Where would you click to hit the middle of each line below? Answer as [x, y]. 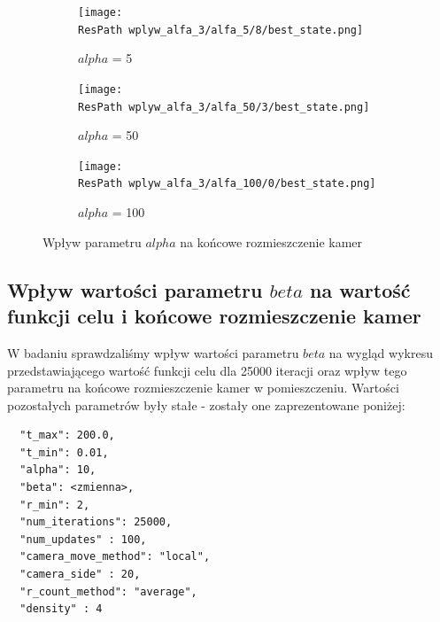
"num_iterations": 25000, [96, 522]
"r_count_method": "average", [108, 591]
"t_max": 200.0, [67, 435]
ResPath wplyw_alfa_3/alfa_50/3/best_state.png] [224, 107]
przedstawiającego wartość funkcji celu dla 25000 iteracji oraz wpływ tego [207, 370]
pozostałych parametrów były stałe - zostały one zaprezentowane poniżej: [206, 404]
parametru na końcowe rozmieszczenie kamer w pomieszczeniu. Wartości [203, 388]
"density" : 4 [61, 609]
